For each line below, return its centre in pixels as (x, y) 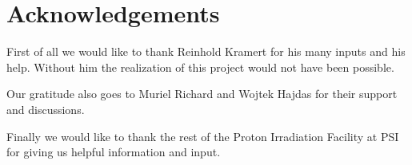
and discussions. (46, 109)
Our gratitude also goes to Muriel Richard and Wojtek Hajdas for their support (202, 94)
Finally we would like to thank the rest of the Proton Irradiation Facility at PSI (203, 136)
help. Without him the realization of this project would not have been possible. (200, 67)
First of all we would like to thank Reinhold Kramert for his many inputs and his (206, 51)
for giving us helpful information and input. (114, 152)
